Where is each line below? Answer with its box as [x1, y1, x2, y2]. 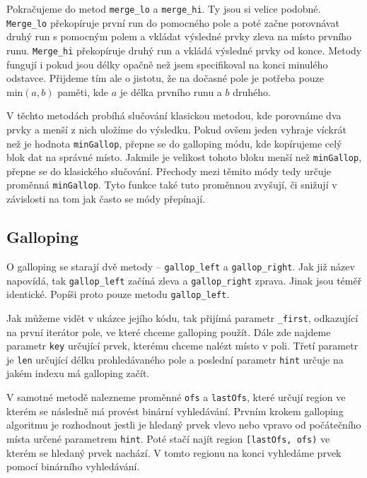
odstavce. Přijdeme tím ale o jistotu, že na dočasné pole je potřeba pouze [6, 71, 324, 85]
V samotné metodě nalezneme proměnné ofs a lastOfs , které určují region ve [6, 390, 346, 405]
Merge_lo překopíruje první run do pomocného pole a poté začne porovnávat [6, 15, 339, 30]
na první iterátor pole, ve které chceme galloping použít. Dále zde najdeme [6, 324, 331, 339]
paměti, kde [57, 84, 109, 99]
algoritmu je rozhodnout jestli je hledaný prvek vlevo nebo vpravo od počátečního [6, 417, 361, 432]
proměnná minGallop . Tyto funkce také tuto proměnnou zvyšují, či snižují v [6, 177, 337, 192]
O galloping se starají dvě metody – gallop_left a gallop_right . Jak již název [6, 258, 355, 273]
